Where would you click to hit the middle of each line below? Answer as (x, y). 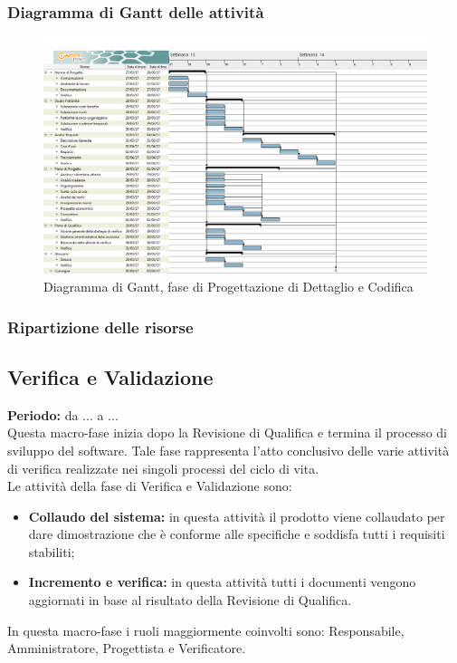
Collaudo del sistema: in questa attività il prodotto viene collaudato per (237, 516)
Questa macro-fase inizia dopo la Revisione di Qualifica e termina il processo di (228, 432)
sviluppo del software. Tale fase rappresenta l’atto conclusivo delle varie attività (228, 450)
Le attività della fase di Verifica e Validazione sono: (150, 486)
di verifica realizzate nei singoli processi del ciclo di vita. (163, 468)
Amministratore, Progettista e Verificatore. (127, 648)
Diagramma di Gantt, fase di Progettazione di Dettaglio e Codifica (228, 287)
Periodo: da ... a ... (63, 414)
